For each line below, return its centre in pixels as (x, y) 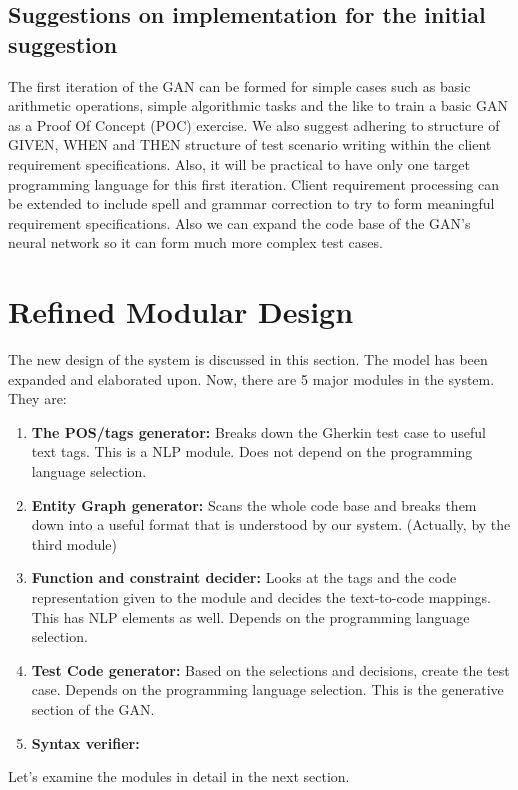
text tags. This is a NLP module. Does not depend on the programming (252, 451)
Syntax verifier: (85, 742)
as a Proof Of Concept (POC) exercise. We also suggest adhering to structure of (254, 124)
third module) (74, 543)
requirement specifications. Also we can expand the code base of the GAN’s (239, 222)
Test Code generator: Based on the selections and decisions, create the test (270, 669)
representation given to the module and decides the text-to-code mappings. (261, 597)
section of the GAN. (93, 708)
